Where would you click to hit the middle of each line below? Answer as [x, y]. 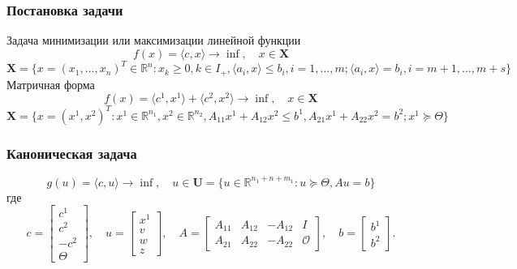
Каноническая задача [72, 153]
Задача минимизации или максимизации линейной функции [154, 40]
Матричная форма [51, 84]
